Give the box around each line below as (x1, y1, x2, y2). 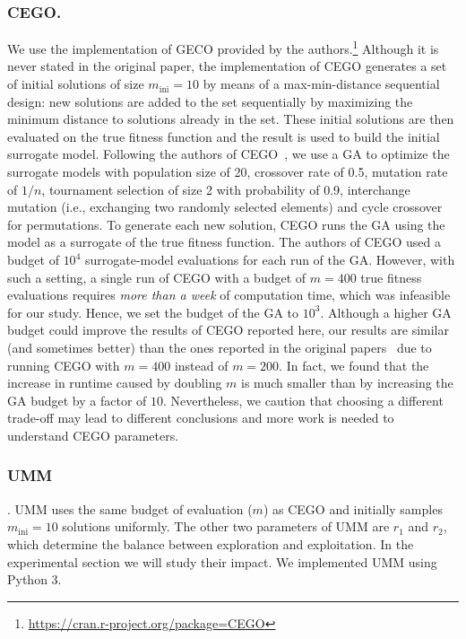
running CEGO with (7, 355, 120, 374)
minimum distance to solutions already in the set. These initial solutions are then (7, 109, 454, 128)
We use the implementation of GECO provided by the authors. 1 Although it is (7, 37, 439, 57)
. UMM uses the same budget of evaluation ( (7, 499, 253, 518)
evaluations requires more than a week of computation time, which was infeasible (7, 285, 451, 304)
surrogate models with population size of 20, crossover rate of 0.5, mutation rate (7, 162, 448, 181)
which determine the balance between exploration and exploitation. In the (7, 534, 414, 553)
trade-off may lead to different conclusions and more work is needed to (7, 408, 394, 427)
